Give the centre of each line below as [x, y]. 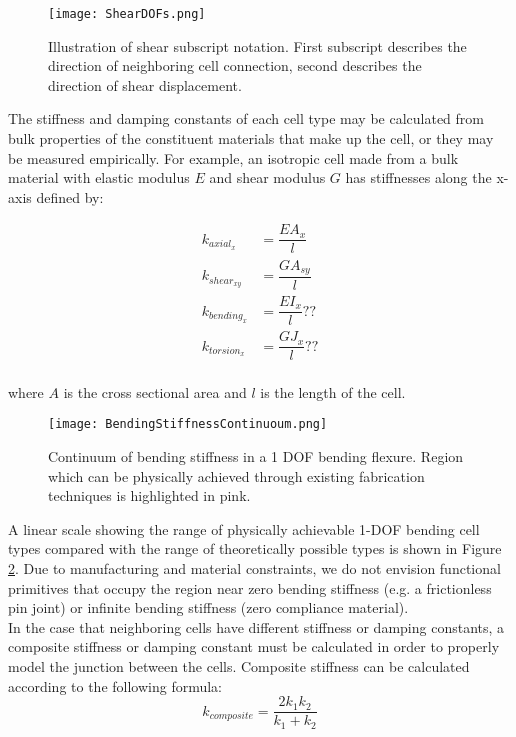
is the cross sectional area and [155, 391]
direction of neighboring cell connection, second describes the [235, 65]
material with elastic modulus [99, 177]
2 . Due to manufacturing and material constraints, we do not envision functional [254, 568]
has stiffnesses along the [418, 177]
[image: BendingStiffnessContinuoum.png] [188, 424]
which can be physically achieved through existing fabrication [236, 475]
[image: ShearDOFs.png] [127, 14]
